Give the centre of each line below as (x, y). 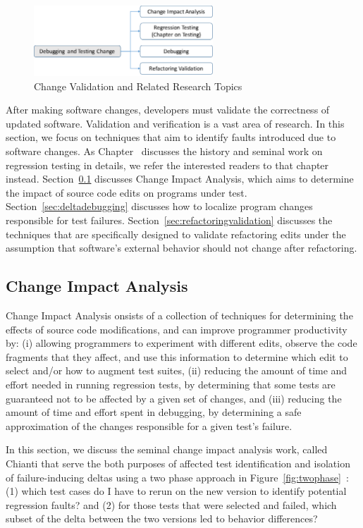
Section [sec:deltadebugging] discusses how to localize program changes (159, 206)
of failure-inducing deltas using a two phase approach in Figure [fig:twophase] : (177, 477)
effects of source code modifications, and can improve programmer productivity (177, 329)
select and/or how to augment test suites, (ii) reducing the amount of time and (177, 370)
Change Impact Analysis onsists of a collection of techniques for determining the (179, 315)
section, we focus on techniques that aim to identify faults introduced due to (171, 137)
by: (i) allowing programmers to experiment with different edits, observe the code (181, 343)
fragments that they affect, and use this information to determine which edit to (177, 356)
